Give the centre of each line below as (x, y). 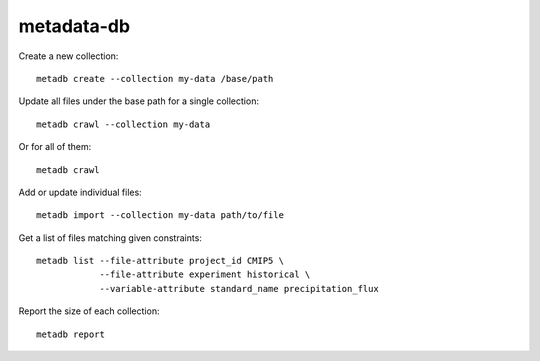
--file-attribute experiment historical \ (205, 274)
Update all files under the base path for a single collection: (139, 101)
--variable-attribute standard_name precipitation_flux (239, 288)
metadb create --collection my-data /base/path (155, 78)
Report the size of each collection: (89, 311)
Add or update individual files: (80, 192)
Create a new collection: (68, 56)
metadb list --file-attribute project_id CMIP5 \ (160, 261)
